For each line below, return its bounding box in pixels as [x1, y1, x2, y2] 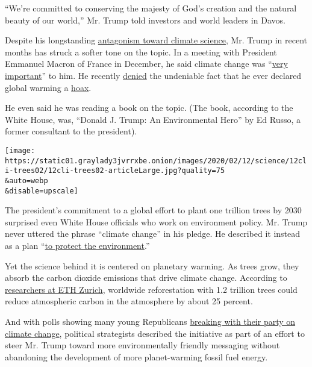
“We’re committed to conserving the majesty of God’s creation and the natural [5, 2, 297, 14]
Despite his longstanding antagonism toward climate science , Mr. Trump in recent [5, 34, 308, 46]
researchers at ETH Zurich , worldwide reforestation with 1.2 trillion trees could [5, 283, 298, 295]
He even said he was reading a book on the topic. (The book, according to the [5, 101, 293, 114]
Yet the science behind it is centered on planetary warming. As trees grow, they [5, 259, 299, 272]
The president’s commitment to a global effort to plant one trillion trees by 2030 [5, 204, 302, 216]
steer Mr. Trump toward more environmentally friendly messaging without [5, 339, 280, 351]
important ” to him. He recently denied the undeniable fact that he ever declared [5, 69, 302, 81]
